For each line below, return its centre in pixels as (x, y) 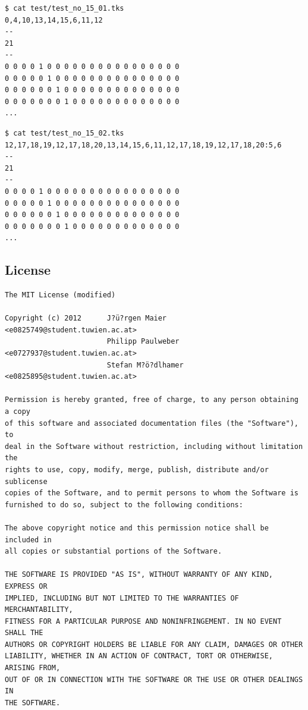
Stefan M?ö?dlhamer (145, 365)
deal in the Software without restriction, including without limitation (154, 446)
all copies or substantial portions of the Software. (114, 552)
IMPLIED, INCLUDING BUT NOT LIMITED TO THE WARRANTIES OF (122, 598)
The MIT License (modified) (60, 295)
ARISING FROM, (33, 668)
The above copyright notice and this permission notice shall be (137, 528)
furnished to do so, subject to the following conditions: (124, 505)
